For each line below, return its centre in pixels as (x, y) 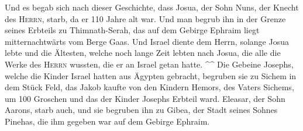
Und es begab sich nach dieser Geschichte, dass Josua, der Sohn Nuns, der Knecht (152, 7)
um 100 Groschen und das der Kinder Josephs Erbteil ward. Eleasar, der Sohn (145, 98)
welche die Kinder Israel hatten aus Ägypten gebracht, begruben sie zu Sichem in (151, 75)
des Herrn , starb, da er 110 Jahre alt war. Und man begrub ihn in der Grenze (145, 18)
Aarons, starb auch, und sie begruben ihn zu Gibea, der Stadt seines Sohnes (141, 110)
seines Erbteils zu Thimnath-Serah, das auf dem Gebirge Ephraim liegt (132, 30)
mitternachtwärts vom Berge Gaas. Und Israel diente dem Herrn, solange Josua (147, 41)
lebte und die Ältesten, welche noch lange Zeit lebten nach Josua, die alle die (143, 53)
